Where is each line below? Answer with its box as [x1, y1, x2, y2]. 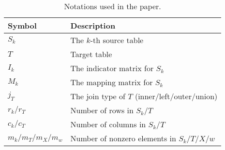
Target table [70, 48, 112, 60]
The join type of [70, 90, 125, 102]
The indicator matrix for [70, 62, 154, 74]
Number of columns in [70, 119, 146, 130]
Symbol [8, 20, 37, 31]
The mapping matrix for [70, 76, 153, 88]
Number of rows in [70, 105, 134, 116]
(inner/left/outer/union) [135, 90, 218, 102]
